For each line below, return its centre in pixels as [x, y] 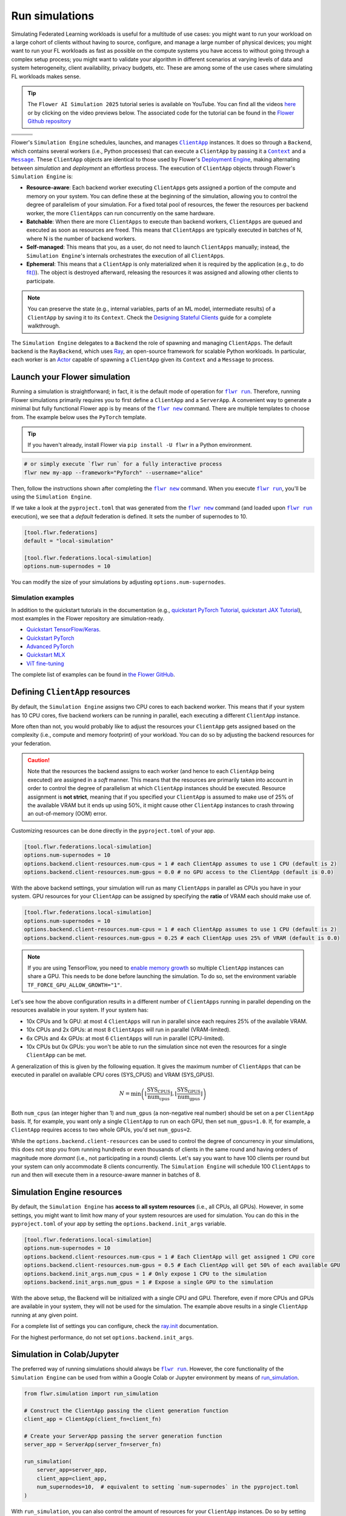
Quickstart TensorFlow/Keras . [64, 629]
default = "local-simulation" [69, 541]
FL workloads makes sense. [46, 76]
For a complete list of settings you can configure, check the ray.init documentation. [115, 1326]
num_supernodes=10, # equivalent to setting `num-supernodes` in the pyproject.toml [168, 1487]
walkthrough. [44, 326]
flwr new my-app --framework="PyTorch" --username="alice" [113, 472]
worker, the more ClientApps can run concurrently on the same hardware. [121, 213]
